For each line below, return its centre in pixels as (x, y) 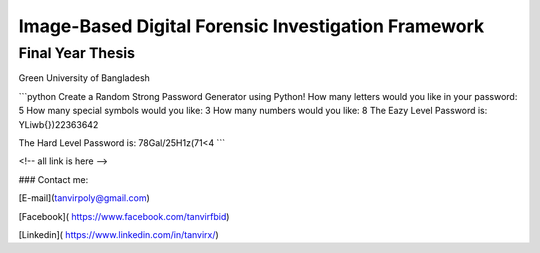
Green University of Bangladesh (84, 78)
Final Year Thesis (76, 53)
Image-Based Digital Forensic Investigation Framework (251, 26)
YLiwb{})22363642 (58, 124)
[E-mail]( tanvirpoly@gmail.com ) (84, 198)
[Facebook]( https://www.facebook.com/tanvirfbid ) (124, 216)
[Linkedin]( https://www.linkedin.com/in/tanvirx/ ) (118, 234)
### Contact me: (53, 179)
